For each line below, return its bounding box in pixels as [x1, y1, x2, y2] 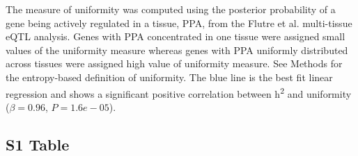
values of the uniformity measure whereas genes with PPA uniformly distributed [6, 42, 348, 57]
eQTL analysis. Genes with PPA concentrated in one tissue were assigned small [6, 29, 345, 44]
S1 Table [6, 133, 70, 155]
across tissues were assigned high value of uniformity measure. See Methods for [6, 56, 343, 71]
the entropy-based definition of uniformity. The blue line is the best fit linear [6, 69, 333, 84]
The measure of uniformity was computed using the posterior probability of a [6, 2, 336, 16]
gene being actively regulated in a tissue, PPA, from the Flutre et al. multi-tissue [6, 15, 352, 30]
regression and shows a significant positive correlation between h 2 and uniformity [6, 84, 352, 101]
